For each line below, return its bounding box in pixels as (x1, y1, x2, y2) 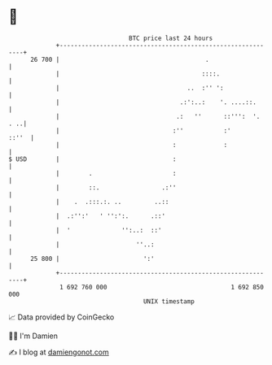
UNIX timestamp (143, 297, 195, 306)
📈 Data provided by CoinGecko (8, 312, 115, 322)
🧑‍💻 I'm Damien (8, 331, 59, 341)
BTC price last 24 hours (129, 34, 213, 42)
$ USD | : (8, 154, 177, 163)
